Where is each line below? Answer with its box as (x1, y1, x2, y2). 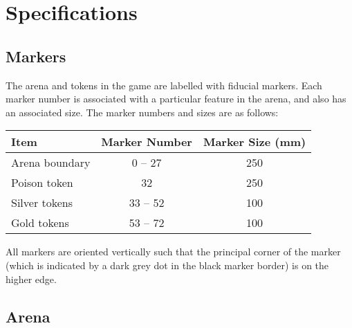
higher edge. (6, 271, 57, 286)
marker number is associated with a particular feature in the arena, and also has (6, 91, 346, 106)
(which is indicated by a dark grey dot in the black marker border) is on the (6, 257, 329, 272)
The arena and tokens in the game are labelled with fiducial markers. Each (6, 78, 322, 92)
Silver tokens (11, 194, 73, 211)
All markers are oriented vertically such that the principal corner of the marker (6, 244, 341, 259)
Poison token (11, 174, 73, 191)
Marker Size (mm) (203, 134, 306, 150)
